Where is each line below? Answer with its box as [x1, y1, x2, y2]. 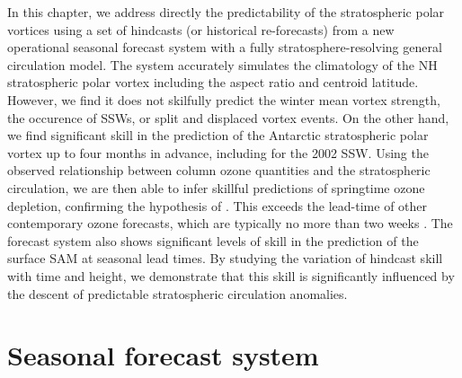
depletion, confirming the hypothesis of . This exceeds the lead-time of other [7, 196, 428, 215]
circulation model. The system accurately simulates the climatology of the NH [7, 55, 438, 74]
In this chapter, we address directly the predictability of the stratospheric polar [7, 3, 445, 21]
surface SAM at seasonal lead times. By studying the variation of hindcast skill [7, 249, 443, 268]
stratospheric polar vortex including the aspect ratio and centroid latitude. [7, 73, 419, 92]
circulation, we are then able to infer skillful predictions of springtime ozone [7, 178, 425, 197]
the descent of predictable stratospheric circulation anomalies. [7, 284, 348, 303]
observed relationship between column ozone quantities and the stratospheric [7, 161, 431, 180]
